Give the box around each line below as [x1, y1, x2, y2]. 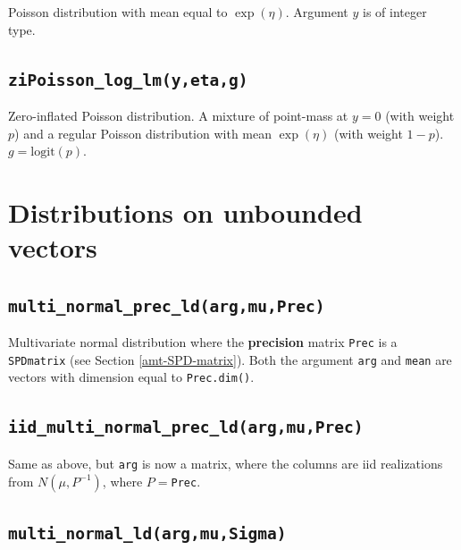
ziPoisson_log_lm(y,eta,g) [8, 70, 248, 89]
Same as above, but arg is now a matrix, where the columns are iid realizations [8, 453, 443, 472]
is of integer [363, 3, 427, 21]
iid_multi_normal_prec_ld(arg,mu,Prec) [8, 418, 364, 437]
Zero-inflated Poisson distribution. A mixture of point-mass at [8, 106, 348, 124]
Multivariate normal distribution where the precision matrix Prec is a [8, 333, 398, 351]
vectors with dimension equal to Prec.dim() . [8, 368, 255, 386]
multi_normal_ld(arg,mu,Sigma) [8, 523, 287, 543]
